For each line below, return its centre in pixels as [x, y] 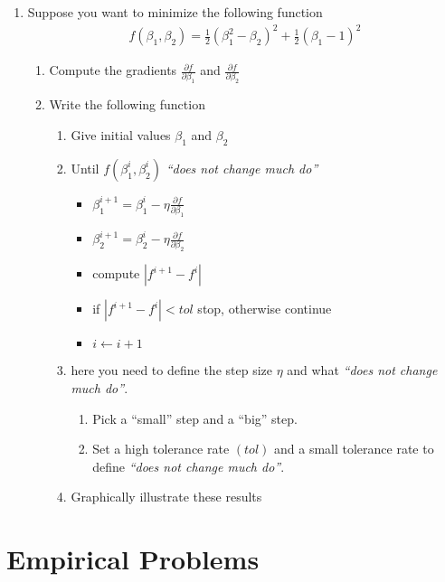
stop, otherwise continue [265, 309]
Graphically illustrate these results [166, 497]
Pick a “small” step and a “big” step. [195, 418]
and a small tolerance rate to [354, 449]
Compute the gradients [113, 70]
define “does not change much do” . [189, 466]
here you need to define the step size [171, 370]
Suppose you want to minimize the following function [175, 12]
